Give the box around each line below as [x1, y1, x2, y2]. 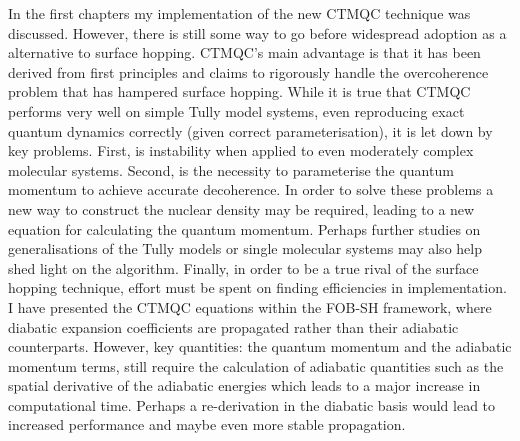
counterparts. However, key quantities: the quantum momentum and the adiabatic [8, 336, 512, 357]
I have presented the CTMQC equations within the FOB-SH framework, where [8, 296, 492, 317]
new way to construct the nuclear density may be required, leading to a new [8, 198, 475, 219]
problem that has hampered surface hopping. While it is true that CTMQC [8, 81, 471, 102]
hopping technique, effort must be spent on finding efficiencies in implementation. [8, 277, 507, 298]
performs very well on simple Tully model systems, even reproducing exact [8, 100, 465, 121]
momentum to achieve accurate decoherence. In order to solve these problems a [8, 179, 494, 200]
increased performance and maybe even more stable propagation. [8, 414, 406, 435]
